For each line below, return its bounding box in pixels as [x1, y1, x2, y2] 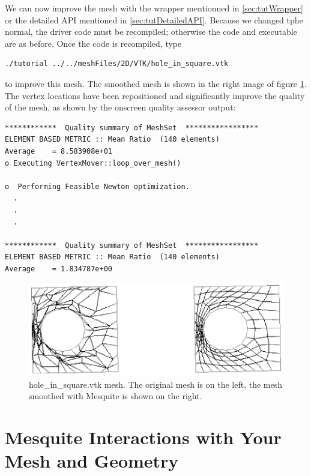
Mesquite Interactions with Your [5, 424, 282, 449]
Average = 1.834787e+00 [5, 264, 112, 273]
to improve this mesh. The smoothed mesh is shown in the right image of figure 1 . [5, 77, 307, 89]
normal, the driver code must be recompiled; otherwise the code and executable [5, 25, 297, 38]
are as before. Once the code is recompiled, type [5, 37, 182, 49]
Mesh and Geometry [5, 448, 179, 473]
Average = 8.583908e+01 [5, 146, 112, 155]
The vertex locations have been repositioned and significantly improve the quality [5, 89, 305, 101]
